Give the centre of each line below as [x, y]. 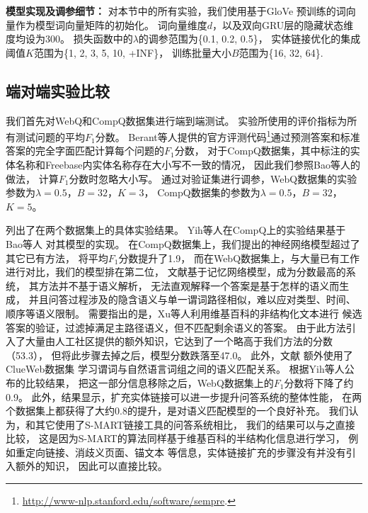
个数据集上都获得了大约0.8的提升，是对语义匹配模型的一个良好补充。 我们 [177, 411]
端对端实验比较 [58, 90]
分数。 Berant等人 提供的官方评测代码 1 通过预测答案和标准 [228, 136]
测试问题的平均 [50, 136]
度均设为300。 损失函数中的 [69, 39]
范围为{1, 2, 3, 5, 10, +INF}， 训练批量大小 [132, 52]
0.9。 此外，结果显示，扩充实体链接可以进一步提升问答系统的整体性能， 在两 [184, 396]
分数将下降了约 [319, 382]
